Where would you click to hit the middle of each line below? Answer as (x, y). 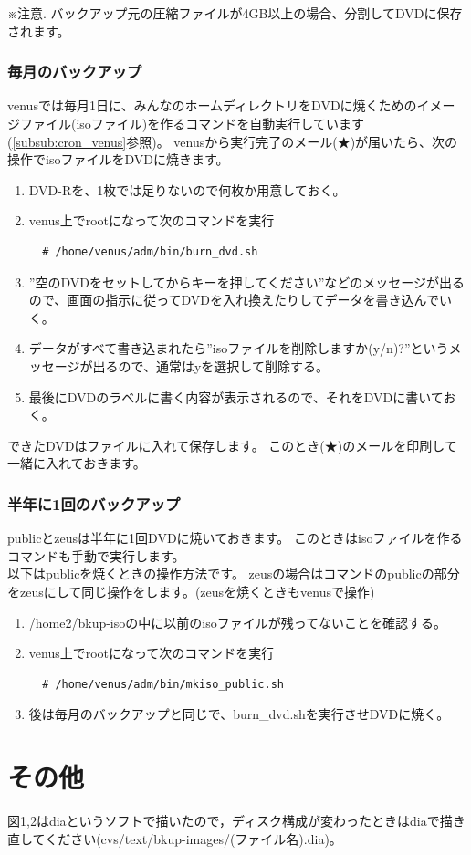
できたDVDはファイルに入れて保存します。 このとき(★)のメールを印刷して (232, 445)
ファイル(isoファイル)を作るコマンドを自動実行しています (192, 123)
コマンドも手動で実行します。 (96, 555)
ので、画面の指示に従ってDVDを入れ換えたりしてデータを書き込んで (234, 300)
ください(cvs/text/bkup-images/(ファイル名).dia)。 (194, 838)
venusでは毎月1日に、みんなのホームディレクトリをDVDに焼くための (212, 105)
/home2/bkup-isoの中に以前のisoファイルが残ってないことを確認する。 (237, 622)
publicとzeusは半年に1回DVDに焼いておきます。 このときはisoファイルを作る (235, 538)
